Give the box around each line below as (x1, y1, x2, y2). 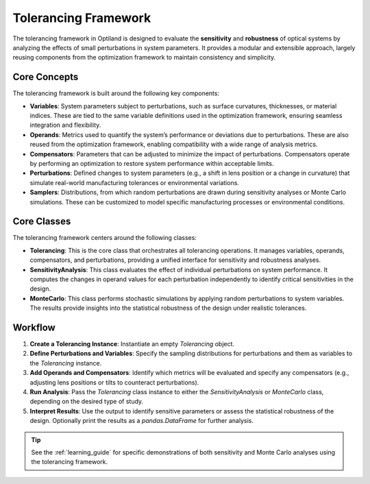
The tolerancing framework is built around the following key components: (12, 89, 219, 97)
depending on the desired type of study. (29, 398, 144, 406)
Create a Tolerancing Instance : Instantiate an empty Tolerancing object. (29, 340, 235, 348)
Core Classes (12, 216, 71, 228)
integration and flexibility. (29, 121, 101, 130)
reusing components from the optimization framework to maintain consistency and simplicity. (12, 53, 276, 62)
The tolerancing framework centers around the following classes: (12, 234, 197, 242)
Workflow (12, 322, 56, 333)
